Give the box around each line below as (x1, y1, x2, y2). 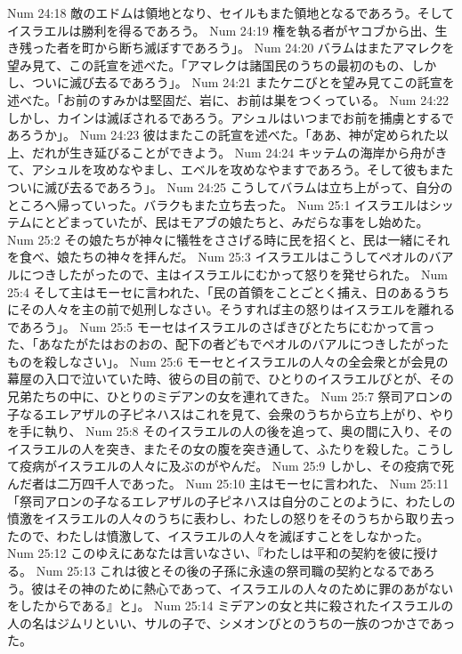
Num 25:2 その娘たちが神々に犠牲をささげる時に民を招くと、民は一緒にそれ (7, 230, 450, 248)
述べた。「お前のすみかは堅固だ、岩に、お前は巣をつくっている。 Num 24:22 (7, 90, 450, 109)
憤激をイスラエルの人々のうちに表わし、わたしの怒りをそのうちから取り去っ (7, 509, 456, 528)
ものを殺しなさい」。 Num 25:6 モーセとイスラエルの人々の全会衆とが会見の (7, 351, 449, 370)
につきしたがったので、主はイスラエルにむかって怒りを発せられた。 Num (19, 264, 448, 283)
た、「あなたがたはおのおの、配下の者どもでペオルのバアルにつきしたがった (7, 335, 450, 353)
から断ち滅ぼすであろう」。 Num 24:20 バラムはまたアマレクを (93, 38, 455, 57)
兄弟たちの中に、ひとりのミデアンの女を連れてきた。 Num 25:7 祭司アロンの (7, 387, 453, 406)
